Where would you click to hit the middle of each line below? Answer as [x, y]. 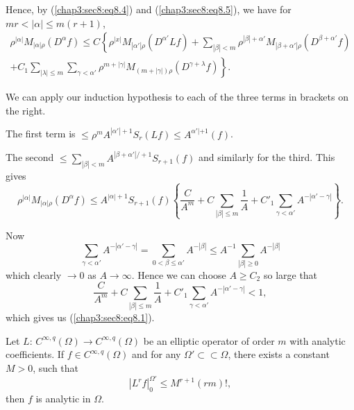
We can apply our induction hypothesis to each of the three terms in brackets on [177, 97]
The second [30, 157]
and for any [156, 354]
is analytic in [63, 398]
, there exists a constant [279, 354]
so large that [290, 274]
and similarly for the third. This [267, 157]
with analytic [318, 340]
